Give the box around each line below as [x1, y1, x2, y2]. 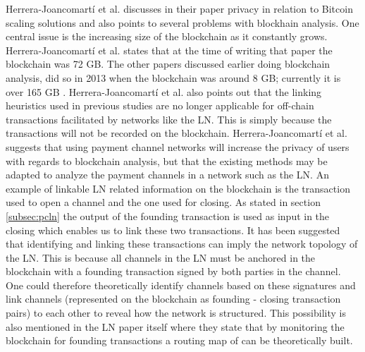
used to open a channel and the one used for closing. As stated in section [6, 195, 321, 210]
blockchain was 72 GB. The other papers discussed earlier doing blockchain [6, 56, 330, 71]
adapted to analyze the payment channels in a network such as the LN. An [6, 167, 329, 182]
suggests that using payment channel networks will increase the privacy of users [6, 139, 349, 154]
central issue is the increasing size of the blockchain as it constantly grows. [6, 29, 328, 44]
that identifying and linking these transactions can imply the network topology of [6, 236, 358, 251]
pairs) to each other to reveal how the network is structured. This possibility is [6, 305, 346, 320]
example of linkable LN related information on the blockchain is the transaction [6, 181, 350, 195]
